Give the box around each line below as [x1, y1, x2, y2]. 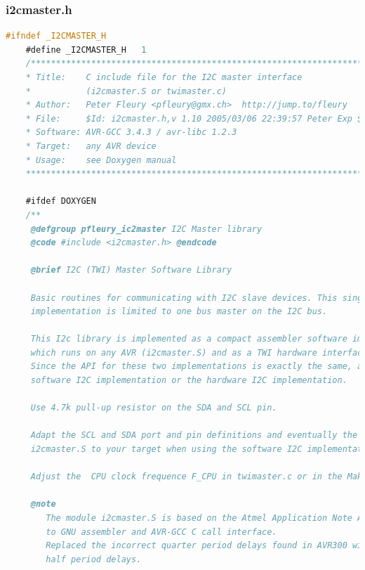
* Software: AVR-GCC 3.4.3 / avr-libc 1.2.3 [25, 127, 237, 138]
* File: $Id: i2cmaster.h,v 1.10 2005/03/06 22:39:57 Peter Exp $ [25, 113, 363, 124]
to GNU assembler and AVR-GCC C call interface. [46, 526, 277, 537]
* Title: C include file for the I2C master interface [25, 72, 303, 82]
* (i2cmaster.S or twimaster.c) [25, 86, 227, 96]
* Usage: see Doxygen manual [25, 155, 177, 165]
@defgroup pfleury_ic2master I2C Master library [30, 224, 263, 234]
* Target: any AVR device [25, 141, 157, 151]
